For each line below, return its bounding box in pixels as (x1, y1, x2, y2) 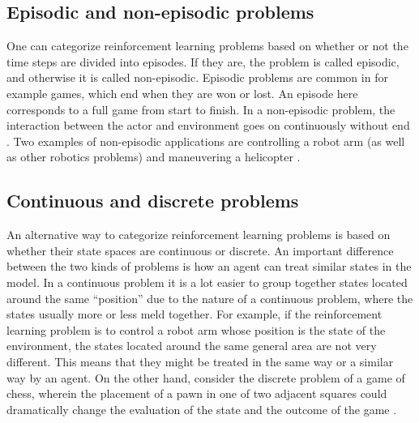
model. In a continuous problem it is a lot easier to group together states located (6, 273, 408, 290)
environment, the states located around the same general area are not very (6, 337, 377, 354)
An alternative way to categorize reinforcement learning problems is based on (6, 226, 391, 243)
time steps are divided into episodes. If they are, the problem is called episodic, (6, 53, 400, 70)
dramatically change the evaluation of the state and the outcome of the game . (6, 400, 397, 417)
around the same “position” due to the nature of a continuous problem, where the (6, 289, 413, 306)
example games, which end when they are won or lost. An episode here (6, 84, 358, 101)
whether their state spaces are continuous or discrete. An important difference (6, 241, 394, 258)
